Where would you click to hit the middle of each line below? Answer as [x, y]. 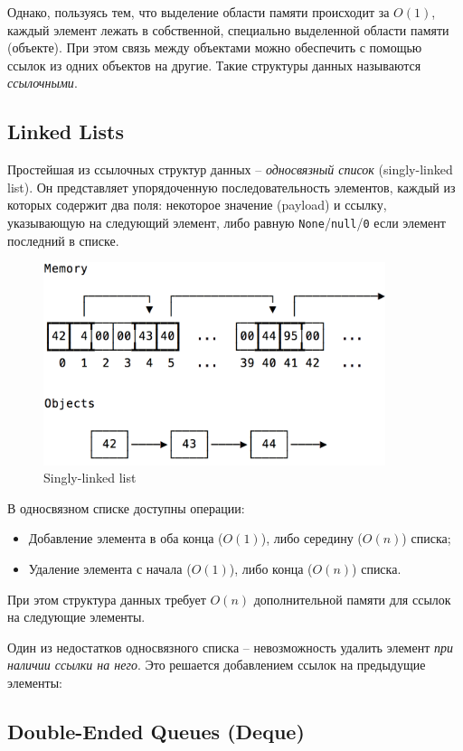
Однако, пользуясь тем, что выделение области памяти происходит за [198, 12]
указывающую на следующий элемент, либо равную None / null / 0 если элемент [227, 222]
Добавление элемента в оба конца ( [126, 538]
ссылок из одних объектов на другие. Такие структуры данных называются [214, 65]
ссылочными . [43, 83]
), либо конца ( [271, 569]
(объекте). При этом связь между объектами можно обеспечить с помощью [215, 47]
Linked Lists [66, 131]
